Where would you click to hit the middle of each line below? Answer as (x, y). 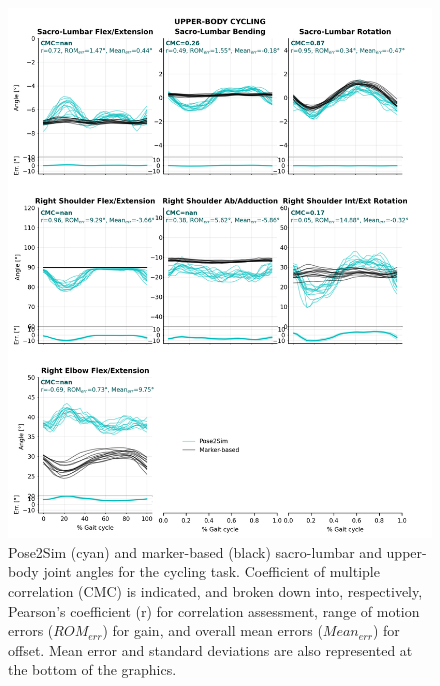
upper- (406, 551)
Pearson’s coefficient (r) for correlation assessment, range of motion (214, 610)
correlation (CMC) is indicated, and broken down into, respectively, (215, 590)
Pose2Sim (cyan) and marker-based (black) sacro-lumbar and (195, 551)
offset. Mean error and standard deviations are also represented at (210, 649)
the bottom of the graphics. (92, 669)
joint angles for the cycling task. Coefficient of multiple (211, 571)
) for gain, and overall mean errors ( (212, 630)
